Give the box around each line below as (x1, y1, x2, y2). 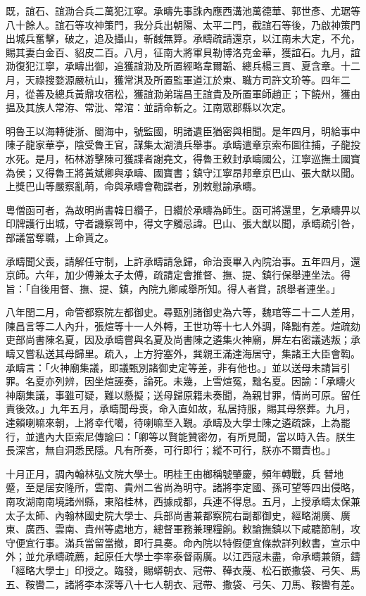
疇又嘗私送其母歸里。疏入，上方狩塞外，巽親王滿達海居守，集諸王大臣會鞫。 (6, 346, 360, 361)
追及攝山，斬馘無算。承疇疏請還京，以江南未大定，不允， (94, 31, 360, 46)
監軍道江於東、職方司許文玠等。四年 (172, 72, 341, 87)
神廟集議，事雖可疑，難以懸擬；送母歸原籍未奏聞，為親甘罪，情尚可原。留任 (6, 387, 360, 402)
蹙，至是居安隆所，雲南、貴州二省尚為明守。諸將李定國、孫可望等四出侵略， (6, 480, 360, 495)
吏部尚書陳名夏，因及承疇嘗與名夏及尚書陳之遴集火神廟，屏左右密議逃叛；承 (6, 332, 360, 347)
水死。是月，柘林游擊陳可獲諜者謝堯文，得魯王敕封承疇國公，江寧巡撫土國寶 (6, 151, 360, 165)
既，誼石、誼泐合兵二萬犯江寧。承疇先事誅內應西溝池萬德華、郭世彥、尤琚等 (6, 4, 360, 18)
